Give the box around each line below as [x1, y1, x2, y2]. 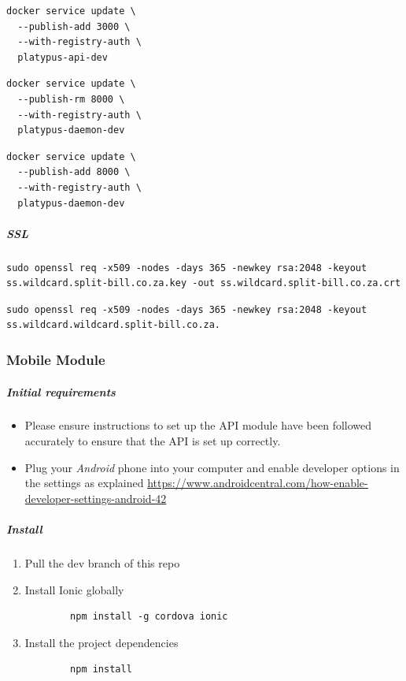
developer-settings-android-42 [24, 489, 167, 506]
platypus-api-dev [17, 51, 108, 63]
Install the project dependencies [24, 634, 179, 650]
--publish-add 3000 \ [17, 20, 131, 32]
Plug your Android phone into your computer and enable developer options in [24, 459, 400, 475]
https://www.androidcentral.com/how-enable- [147, 474, 368, 491]
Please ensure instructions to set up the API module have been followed [24, 417, 372, 434]
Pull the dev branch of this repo [24, 555, 180, 571]
